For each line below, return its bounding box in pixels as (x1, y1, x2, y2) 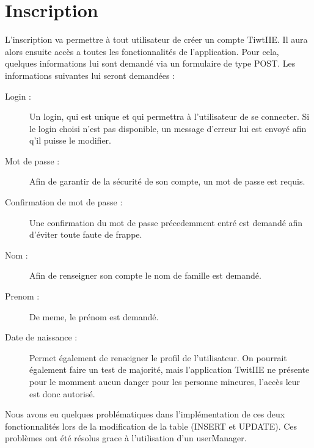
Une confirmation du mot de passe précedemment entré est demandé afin (29, 216, 303, 229)
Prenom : (5, 290, 40, 303)
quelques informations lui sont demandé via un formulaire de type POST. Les (5, 57, 296, 70)
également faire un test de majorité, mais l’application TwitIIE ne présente (29, 363, 310, 376)
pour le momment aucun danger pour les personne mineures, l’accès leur (29, 375, 301, 387)
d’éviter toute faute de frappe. (29, 228, 142, 241)
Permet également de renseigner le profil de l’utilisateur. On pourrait (29, 351, 287, 364)
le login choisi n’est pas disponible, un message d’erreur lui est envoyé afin (29, 122, 307, 134)
